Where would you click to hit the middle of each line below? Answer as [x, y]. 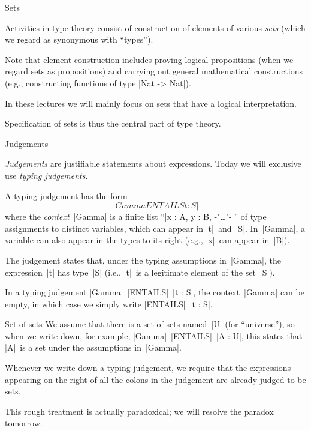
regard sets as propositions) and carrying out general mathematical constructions [154, 71]
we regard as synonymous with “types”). [79, 39]
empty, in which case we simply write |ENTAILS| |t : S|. [109, 303]
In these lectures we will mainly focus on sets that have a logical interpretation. [151, 103]
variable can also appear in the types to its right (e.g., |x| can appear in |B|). [147, 240]
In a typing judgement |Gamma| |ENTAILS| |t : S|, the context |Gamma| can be [155, 292]
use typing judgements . [46, 175]
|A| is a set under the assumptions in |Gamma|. [93, 347]
